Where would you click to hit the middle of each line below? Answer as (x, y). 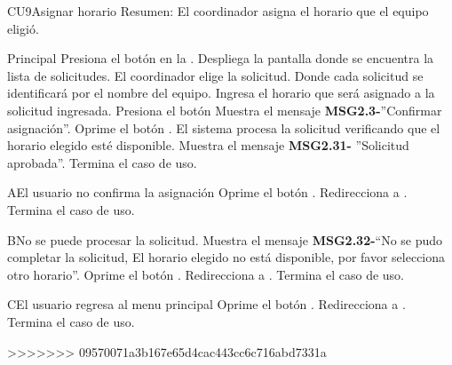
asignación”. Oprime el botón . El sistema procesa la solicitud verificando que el (224, 127)
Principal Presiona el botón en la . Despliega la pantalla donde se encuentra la (221, 58)
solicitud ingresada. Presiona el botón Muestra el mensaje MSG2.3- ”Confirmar (225, 110)
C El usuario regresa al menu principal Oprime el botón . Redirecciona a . (206, 304)
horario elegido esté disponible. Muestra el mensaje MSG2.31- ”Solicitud (208, 145)
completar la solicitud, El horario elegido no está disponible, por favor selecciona (226, 257)
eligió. (23, 28)
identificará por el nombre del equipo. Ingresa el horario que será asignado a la (221, 93)
